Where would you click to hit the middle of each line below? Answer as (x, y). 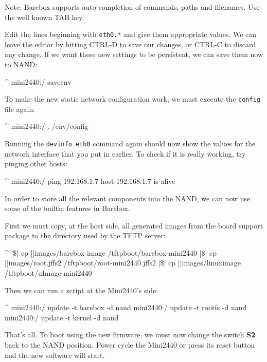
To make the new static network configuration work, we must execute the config (132, 99)
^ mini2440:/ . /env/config (47, 126)
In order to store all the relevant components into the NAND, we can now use (128, 198)
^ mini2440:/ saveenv (38, 81)
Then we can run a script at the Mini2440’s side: (82, 290)
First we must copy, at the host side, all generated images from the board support (134, 225)
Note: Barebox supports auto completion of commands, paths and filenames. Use (132, 7)
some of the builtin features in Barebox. (67, 208)
